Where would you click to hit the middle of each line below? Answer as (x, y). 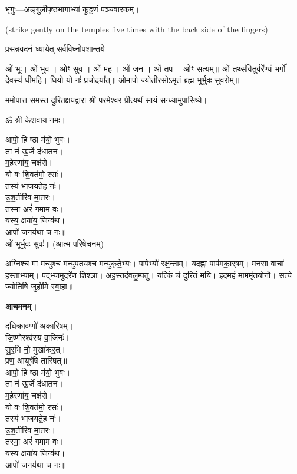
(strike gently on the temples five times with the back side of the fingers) (137, 29)
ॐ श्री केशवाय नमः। (36, 119)
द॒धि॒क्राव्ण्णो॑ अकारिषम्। (39, 326)
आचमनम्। (21, 306)
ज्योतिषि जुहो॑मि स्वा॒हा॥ (39, 286)
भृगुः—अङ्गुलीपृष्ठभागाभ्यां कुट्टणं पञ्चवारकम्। (72, 9)
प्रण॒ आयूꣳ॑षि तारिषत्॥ (36, 361)
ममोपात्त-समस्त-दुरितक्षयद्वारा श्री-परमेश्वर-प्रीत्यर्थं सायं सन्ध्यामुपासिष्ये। (106, 99)
